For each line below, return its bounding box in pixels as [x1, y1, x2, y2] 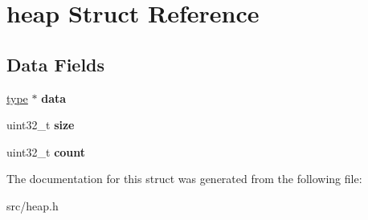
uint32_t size [6, 116, 75, 133]
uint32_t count [6, 143, 86, 160]
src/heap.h [6, 197, 59, 214]
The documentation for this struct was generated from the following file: [6, 170, 362, 187]
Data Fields [6, 51, 105, 76]
